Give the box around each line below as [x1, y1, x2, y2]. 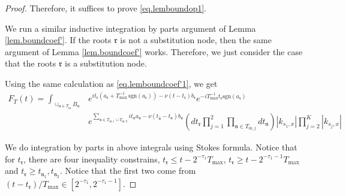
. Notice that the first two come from [59, 164, 196, 177]
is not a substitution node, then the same [120, 34, 272, 46]
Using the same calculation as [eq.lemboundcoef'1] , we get [5, 77, 218, 89]
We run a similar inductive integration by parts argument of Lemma [5, 22, 256, 34]
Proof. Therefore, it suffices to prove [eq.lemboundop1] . [5, 2, 207, 14]
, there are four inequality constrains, [23, 152, 160, 165]
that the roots [5, 57, 56, 70]
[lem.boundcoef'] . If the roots [5, 34, 112, 46]
